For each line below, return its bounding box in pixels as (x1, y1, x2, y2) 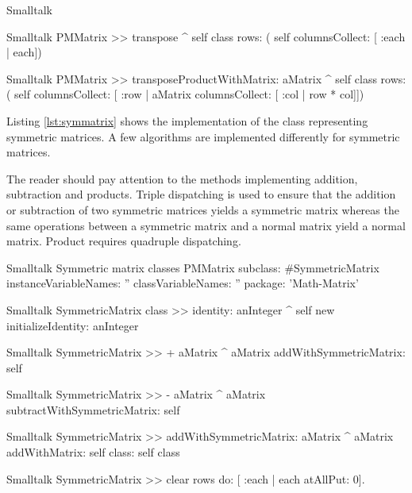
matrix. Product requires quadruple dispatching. (6, 233, 241, 249)
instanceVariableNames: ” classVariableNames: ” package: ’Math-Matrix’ (6, 275, 359, 291)
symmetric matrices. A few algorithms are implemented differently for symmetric (6, 128, 400, 144)
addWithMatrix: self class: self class (6, 444, 180, 460)
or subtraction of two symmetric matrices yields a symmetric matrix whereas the (6, 201, 399, 218)
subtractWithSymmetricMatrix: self (6, 401, 180, 418)
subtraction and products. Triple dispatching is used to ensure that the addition (6, 186, 396, 202)
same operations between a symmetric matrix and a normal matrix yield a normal (6, 217, 406, 233)
